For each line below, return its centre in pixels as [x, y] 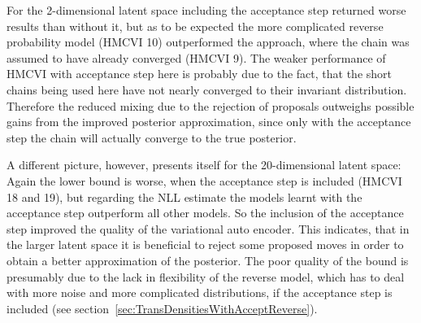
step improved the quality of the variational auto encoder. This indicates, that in [208, 228]
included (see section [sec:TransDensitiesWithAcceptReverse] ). [162, 308]
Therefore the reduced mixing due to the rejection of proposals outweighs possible [210, 105]
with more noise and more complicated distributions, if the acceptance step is [200, 292]
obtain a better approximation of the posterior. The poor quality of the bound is [208, 260]
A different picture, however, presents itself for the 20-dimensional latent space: [204, 165]
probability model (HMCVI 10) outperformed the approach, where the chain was [208, 42]
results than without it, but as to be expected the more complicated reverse [195, 26]
